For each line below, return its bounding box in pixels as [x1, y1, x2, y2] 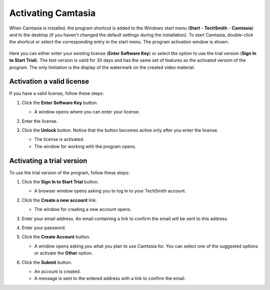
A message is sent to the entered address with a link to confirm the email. [34, 275, 186, 281]
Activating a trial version [9, 156, 87, 165]
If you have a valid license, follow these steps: [9, 90, 104, 96]
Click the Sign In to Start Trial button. [21, 179, 99, 185]
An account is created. [34, 268, 81, 274]
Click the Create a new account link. [21, 197, 97, 203]
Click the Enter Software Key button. [21, 99, 98, 105]
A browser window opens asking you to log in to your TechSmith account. [34, 188, 186, 194]
